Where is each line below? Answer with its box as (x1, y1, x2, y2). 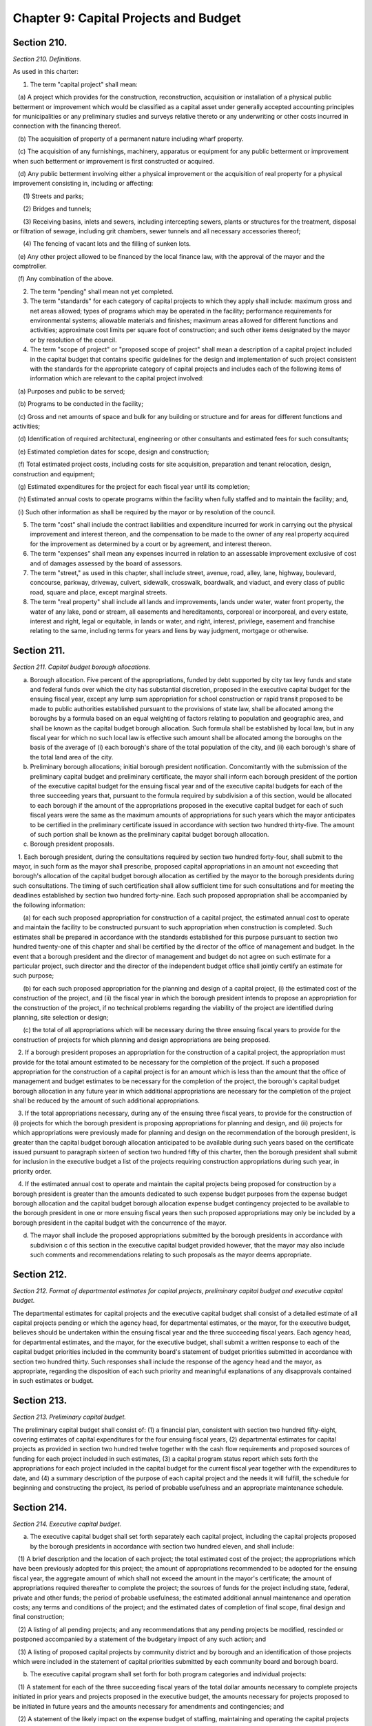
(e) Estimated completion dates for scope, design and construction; (17, 447, 209, 456)
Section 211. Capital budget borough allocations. (12, 663, 151, 671)
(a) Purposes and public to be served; (17, 387, 125, 395)
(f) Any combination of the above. (17, 275, 114, 283)
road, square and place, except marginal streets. (30, 588, 168, 597)
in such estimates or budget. (12, 1377, 94, 1385)
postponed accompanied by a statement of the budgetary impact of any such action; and (12, 1635, 267, 1643)
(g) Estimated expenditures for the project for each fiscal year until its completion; (17, 482, 251, 490)
